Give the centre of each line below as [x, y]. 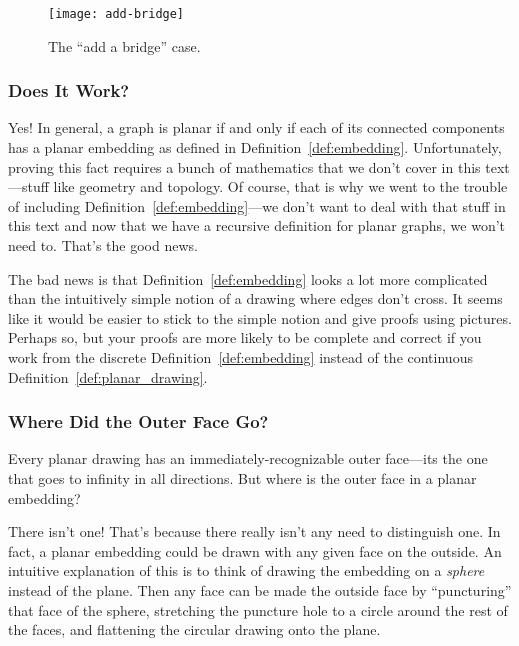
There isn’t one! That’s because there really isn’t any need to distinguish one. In [254, 531]
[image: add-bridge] [116, 14]
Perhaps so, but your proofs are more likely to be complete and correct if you [245, 337]
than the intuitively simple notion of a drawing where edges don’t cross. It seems [255, 298]
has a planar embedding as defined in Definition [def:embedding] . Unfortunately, [255, 147]
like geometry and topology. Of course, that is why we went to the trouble [280, 186]
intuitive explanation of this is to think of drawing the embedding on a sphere [246, 570]
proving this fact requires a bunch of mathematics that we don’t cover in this [244, 166]
